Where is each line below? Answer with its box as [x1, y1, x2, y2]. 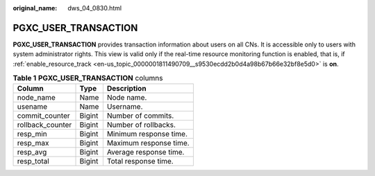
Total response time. [106, 157, 174, 166]
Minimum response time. [106, 129, 187, 139]
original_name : [12, 4, 58, 12]
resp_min [17, 129, 48, 139]
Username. [106, 102, 143, 112]
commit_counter [17, 111, 70, 121]
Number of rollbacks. [106, 120, 176, 130]
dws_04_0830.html [67, 4, 122, 12]
